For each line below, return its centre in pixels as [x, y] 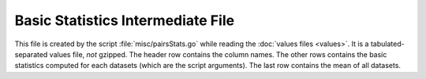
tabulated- [388, 44]
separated [31, 54]
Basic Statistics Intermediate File [125, 20]
